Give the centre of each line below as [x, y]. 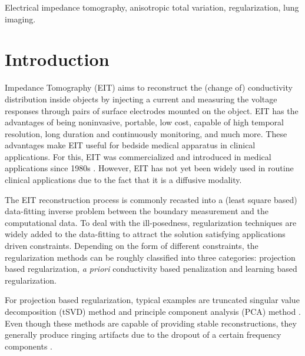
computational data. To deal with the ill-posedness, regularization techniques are [151, 222]
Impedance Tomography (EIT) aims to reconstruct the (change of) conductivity [149, 87]
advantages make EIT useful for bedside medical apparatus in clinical [130, 145]
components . [29, 346]
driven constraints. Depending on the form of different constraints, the [132, 246]
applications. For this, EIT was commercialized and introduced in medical [138, 156]
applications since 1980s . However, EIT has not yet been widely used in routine [149, 168]
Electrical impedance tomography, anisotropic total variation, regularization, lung [152, 7]
